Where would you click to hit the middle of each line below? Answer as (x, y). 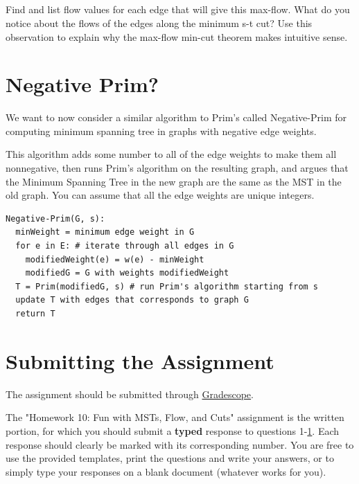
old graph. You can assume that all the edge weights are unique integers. (160, 195)
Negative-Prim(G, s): (55, 218)
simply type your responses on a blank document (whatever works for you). (166, 471)
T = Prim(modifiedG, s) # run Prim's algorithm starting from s (167, 286)
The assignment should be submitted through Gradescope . (130, 394)
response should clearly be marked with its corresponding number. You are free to (180, 444)
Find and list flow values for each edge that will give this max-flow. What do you (178, 9)
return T (35, 314)
